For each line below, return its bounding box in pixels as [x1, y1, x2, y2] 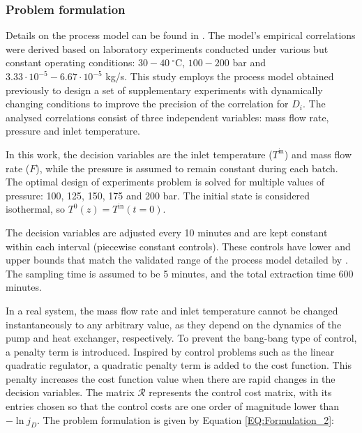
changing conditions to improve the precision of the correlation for [6, 96, 289, 111]
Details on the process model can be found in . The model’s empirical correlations [6, 28, 356, 43]
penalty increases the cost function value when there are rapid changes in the [6, 371, 335, 386]
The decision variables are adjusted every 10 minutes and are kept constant [6, 225, 328, 239]
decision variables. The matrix [6, 385, 135, 400]
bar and [232, 55, 266, 70]
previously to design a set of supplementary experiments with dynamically [6, 82, 323, 97]
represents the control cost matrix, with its [149, 385, 332, 400]
